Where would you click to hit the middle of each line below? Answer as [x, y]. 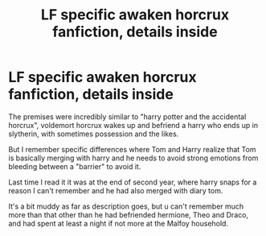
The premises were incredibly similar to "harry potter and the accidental [127, 116]
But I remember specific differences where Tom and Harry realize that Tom [132, 149]
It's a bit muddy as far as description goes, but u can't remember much [126, 206]
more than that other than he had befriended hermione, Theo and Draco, [129, 214]
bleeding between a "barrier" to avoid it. [75, 166]
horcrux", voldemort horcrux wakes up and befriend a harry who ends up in [133, 125]
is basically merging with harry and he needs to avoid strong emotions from [133, 158]
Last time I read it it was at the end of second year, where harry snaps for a [133, 182]
